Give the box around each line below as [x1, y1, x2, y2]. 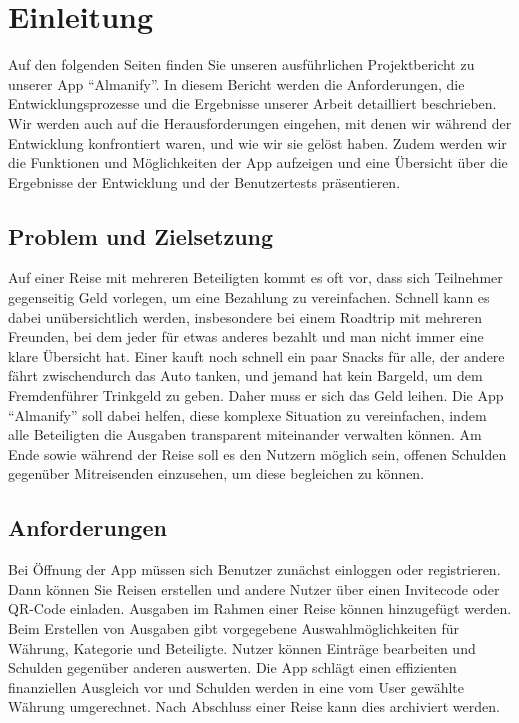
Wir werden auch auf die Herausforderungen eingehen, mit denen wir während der [8, 112, 512, 133]
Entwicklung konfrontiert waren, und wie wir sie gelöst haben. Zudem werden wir [8, 132, 507, 153]
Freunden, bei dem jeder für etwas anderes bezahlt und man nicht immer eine [8, 326, 484, 347]
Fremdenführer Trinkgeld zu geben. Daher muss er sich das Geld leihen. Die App [8, 385, 504, 406]
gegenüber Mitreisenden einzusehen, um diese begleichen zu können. [8, 463, 425, 484]
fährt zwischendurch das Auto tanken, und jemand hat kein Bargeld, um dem [8, 365, 483, 386]
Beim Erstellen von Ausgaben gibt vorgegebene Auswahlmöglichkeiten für [8, 618, 460, 638]
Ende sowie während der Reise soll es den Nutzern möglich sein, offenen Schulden [8, 443, 507, 464]
